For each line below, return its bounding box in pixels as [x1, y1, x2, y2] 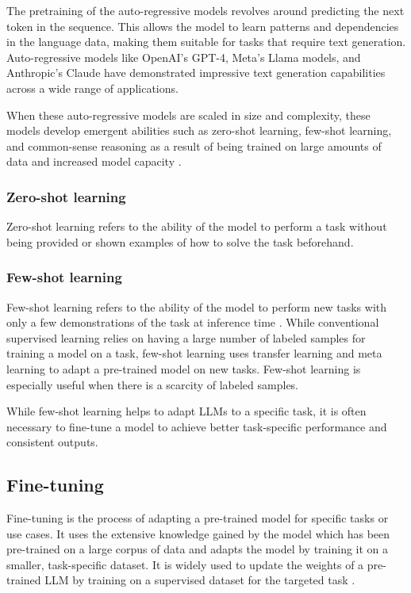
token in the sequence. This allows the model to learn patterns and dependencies [6, 17, 399, 34]
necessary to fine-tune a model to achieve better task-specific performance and [6, 418, 387, 434]
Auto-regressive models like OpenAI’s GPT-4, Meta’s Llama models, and [6, 48, 361, 65]
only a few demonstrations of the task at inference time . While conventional [6, 314, 379, 331]
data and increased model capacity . [6, 153, 182, 170]
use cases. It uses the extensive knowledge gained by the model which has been [6, 525, 390, 541]
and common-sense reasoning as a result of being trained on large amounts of [6, 137, 382, 154]
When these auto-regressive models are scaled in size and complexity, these [6, 106, 371, 123]
